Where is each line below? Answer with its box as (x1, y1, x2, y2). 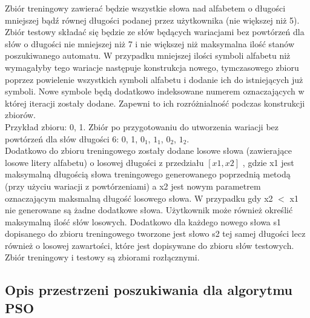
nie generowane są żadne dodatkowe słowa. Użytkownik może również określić (5, 204, 293, 216)
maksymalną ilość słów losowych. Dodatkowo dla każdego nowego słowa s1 (5, 215, 282, 228)
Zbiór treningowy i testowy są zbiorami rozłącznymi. (5, 251, 200, 263)
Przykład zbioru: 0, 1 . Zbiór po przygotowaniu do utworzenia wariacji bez (5, 120, 279, 133)
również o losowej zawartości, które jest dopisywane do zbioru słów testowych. (5, 239, 294, 251)
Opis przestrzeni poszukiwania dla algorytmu (5, 280, 292, 299)
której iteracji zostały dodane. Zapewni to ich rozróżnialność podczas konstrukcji (5, 96, 305, 109)
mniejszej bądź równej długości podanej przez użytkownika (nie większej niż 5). (5, 13, 300, 26)
